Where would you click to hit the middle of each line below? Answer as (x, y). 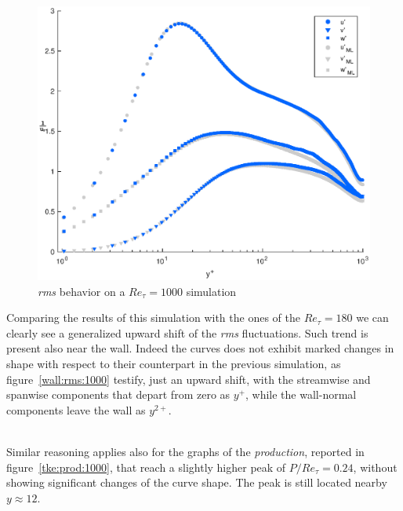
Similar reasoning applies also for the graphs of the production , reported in (185, 451)
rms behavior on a (82, 291)
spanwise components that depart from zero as (118, 394)
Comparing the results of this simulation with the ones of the (153, 318)
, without (375, 467)
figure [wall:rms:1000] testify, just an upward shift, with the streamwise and (189, 379)
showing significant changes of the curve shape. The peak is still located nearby (197, 482)
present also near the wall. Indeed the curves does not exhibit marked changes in (200, 348)
